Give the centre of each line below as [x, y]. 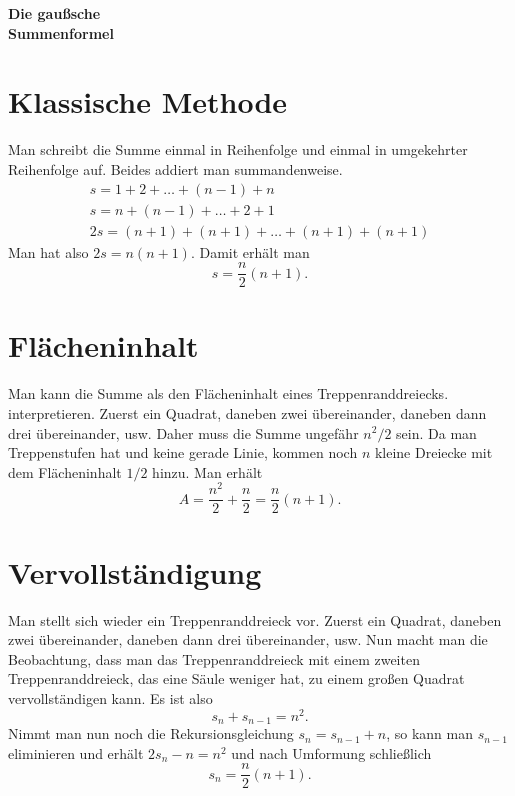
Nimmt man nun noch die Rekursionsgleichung [151, 733]
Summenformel [61, 32]
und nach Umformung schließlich [331, 752]
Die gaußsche [54, 13]
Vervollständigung [135, 571]
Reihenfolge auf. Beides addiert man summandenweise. [175, 168]
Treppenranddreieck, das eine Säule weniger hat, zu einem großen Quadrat [236, 678]
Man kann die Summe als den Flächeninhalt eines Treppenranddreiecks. [228, 393]
